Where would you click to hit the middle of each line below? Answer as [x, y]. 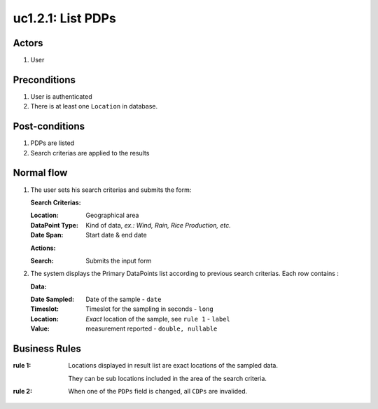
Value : [40, 328]
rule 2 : [23, 391]
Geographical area [112, 215]
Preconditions [44, 79]
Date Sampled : [52, 299]
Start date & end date [116, 235]
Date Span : [47, 235]
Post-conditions [49, 126]
